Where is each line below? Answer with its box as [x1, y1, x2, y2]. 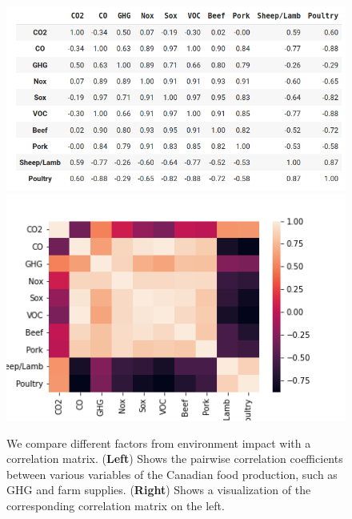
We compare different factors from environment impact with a [6, 434, 311, 451]
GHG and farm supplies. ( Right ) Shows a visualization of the [6, 481, 311, 498]
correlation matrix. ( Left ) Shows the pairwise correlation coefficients [6, 450, 343, 467]
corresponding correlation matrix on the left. [6, 497, 225, 513]
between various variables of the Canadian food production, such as [6, 465, 338, 482]
